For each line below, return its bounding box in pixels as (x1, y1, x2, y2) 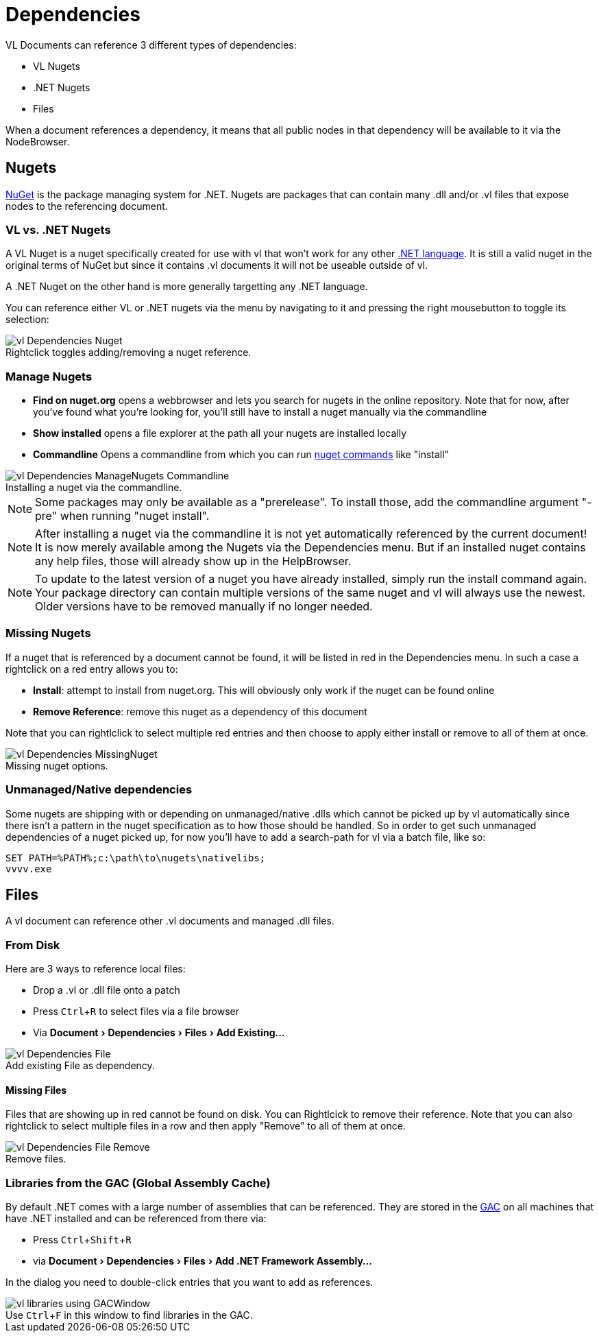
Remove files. (5, 1153, 66, 1165)
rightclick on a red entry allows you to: (5, 662, 178, 675)
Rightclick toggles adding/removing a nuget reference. (5, 346, 252, 359)
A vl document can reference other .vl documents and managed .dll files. (5, 915, 334, 927)
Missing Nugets (5, 626, 91, 641)
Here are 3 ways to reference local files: (5, 963, 186, 975)
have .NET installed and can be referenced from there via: (5, 1212, 267, 1225)
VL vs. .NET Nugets (5, 222, 111, 237)
